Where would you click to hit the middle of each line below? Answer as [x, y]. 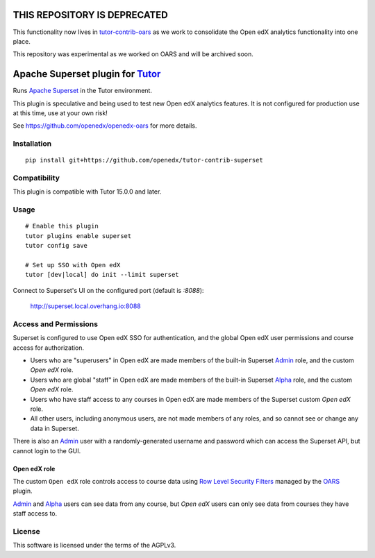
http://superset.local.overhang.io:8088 [86, 306]
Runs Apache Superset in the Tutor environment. [83, 91]
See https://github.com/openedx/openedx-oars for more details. [105, 126]
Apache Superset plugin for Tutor [87, 74]
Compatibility [36, 178]
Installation [32, 144]
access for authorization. [49, 348]
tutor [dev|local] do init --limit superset [102, 275]
